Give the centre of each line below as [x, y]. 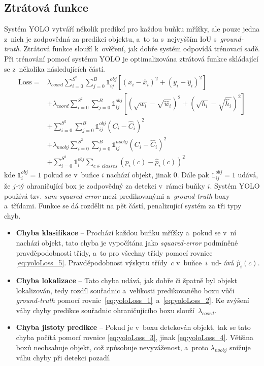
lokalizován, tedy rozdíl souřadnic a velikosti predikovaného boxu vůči [125, 290]
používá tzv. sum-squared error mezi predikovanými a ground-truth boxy [117, 195]
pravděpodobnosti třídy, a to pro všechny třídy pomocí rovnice [114, 252]
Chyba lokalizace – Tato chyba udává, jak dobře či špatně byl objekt [126, 280]
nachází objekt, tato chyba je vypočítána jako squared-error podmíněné [127, 243]
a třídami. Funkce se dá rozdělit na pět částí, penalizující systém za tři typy [123, 206]
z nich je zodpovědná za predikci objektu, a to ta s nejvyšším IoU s [110, 38]
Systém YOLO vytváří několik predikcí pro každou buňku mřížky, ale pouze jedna [132, 29]
